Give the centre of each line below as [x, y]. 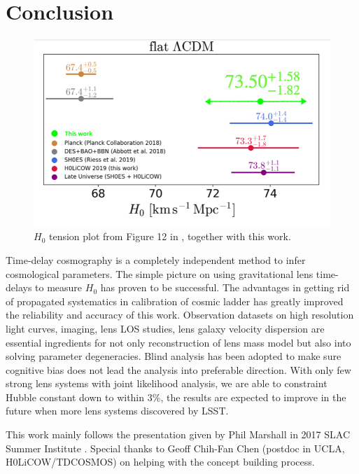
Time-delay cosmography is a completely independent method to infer [156, 259]
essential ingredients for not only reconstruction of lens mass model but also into [178, 342]
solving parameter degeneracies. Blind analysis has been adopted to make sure [174, 356]
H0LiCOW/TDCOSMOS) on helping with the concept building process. [160, 462]
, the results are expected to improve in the [253, 397]
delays [19, 287]
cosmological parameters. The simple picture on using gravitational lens [160, 273]
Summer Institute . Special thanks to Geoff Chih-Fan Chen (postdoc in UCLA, [175, 448]
